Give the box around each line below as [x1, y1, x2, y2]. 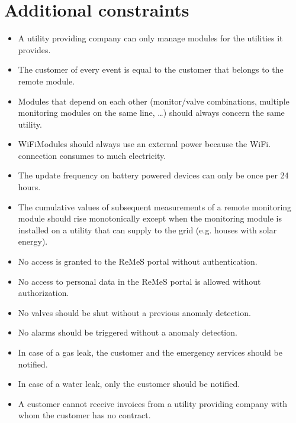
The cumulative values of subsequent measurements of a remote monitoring [18, 200, 292, 213]
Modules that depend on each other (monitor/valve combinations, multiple [18, 95, 289, 107]
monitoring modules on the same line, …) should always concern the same [18, 106, 285, 119]
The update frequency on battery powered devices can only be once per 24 [18, 169, 289, 181]
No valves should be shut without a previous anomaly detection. [18, 306, 251, 318]
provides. [18, 43, 51, 56]
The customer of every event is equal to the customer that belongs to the [18, 63, 284, 76]
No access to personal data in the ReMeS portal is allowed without [18, 275, 261, 287]
